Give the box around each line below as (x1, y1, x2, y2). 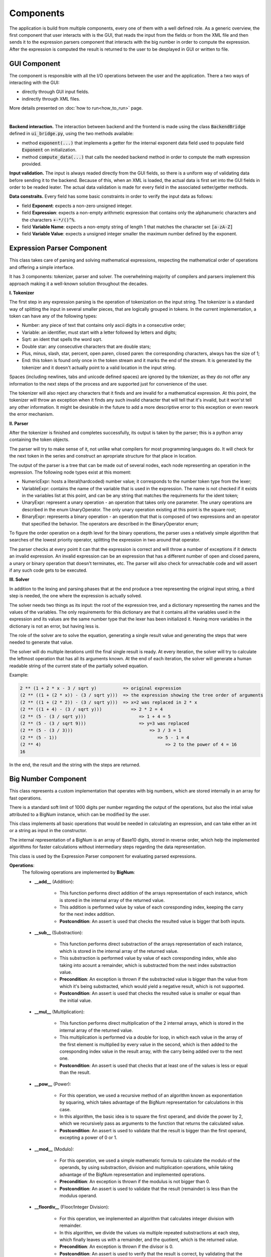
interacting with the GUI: (9, 79, 60, 85)
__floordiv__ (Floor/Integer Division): (34, 1204, 109, 1210)
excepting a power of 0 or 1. (59, 1134, 117, 1141)
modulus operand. (59, 1192, 97, 1199)
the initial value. (59, 997, 92, 1003)
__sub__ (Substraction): (34, 930, 83, 936)
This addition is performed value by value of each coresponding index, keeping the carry (59, 904, 243, 910)
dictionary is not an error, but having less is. (9, 623, 100, 629)
